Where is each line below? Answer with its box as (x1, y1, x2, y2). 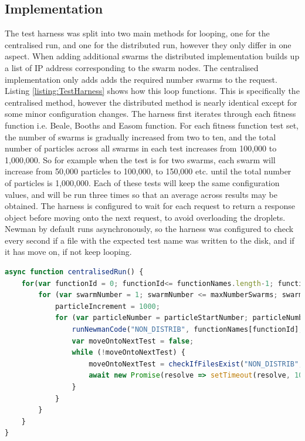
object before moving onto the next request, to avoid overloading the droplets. (5, 211, 286, 223)
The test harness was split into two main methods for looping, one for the (5, 27, 270, 39)
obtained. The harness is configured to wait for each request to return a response (5, 200, 295, 212)
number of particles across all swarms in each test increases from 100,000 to (5, 142, 277, 154)
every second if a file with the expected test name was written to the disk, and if (5, 234, 294, 246)
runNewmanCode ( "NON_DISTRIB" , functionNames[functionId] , (72, 325, 303, 334)
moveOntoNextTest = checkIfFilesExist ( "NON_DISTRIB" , (89, 359, 303, 368)
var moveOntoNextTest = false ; (72, 336, 194, 345)
